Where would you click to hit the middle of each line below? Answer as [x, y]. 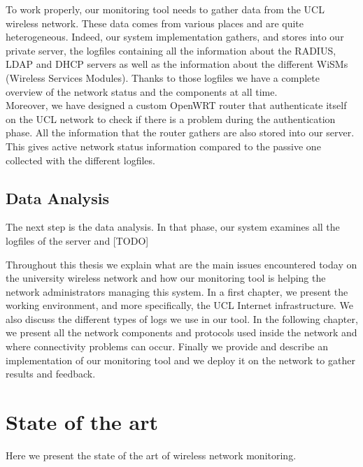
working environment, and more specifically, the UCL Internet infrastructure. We [179, 305]
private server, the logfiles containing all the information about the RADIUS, [171, 50]
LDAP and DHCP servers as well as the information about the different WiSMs [177, 64]
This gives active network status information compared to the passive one [163, 146]
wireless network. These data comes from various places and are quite [155, 23]
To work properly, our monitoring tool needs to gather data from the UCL [165, 9]
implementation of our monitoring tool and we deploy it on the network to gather [180, 360]
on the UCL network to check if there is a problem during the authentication [171, 118]
